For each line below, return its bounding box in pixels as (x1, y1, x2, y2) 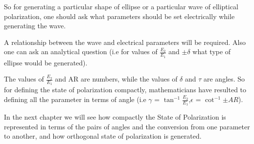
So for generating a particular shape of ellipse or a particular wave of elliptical (4, 1, 238, 11)
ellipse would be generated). (4, 57, 88, 67)
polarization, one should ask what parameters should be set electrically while (4, 11, 235, 21)
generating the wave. (4, 21, 66, 31)
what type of (192, 46, 231, 57)
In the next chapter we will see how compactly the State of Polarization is (4, 112, 226, 122)
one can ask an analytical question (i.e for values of (4, 46, 158, 57)
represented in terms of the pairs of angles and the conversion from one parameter (4, 121, 250, 131)
